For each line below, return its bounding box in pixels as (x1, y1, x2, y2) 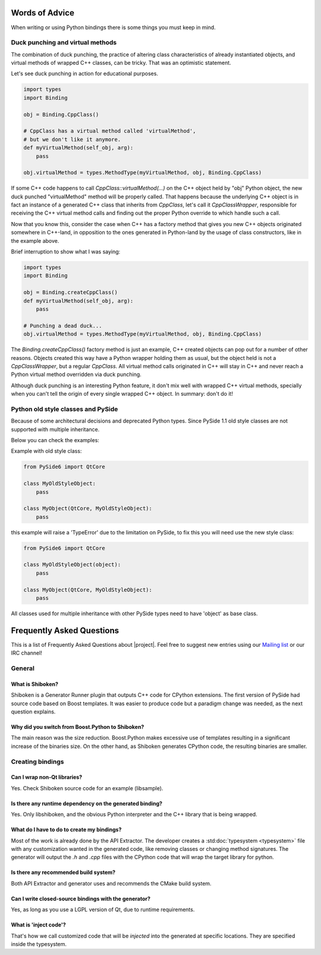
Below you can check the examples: (11, 437, 99, 444)
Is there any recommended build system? (11, 869, 116, 876)
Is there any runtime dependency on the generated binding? (11, 800, 163, 807)
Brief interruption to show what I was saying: (11, 248, 121, 255)
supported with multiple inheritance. (11, 425, 100, 433)
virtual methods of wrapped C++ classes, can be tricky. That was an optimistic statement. (11, 60, 231, 67)
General (11, 664, 35, 672)
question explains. (11, 708, 56, 715)
